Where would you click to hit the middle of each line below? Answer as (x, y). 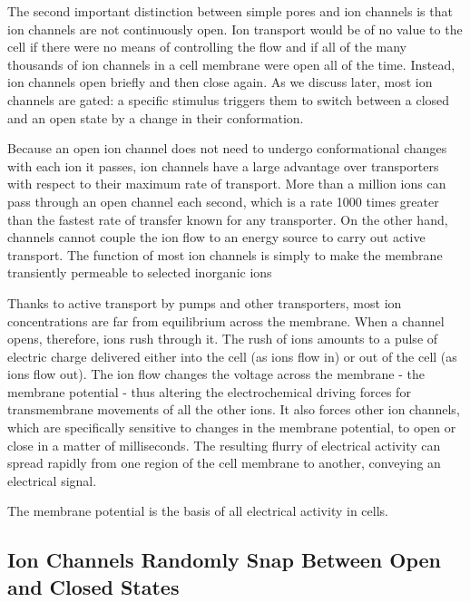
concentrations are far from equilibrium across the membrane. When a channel (226, 320)
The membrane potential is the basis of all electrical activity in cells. (198, 511)
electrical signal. (52, 480)
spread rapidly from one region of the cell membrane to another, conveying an (224, 463)
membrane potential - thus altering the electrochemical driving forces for (209, 391)
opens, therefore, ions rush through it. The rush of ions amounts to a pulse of (223, 339)
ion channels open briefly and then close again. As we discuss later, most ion (220, 82)
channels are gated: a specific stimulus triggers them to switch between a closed (229, 99)
